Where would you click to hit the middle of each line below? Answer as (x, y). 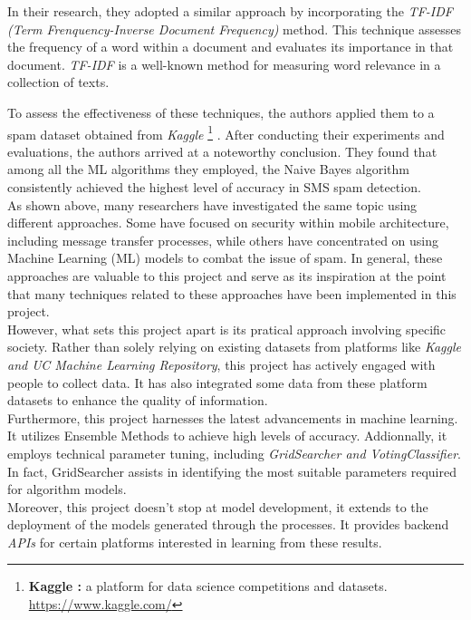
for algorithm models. (67, 489)
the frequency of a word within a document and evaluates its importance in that (231, 47)
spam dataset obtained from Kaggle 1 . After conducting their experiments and (226, 132)
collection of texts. (58, 82)
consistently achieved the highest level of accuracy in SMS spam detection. (214, 187)
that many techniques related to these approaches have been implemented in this (232, 293)
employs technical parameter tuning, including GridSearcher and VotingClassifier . (234, 453)
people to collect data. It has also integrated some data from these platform (217, 382)
